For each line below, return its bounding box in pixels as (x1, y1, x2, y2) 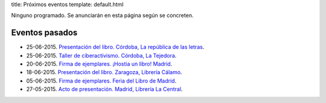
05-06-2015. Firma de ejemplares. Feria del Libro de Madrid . (26, 77, 177, 84)
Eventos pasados (11, 28, 78, 38)
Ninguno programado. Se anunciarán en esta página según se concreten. (11, 12, 194, 19)
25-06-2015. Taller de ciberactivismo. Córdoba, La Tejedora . (26, 52, 177, 59)
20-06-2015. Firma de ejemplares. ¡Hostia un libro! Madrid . (26, 60, 173, 67)
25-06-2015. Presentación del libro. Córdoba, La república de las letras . (26, 43, 205, 51)
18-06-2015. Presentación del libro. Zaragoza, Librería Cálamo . (26, 69, 182, 76)
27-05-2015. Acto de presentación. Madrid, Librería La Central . (26, 86, 183, 93)
